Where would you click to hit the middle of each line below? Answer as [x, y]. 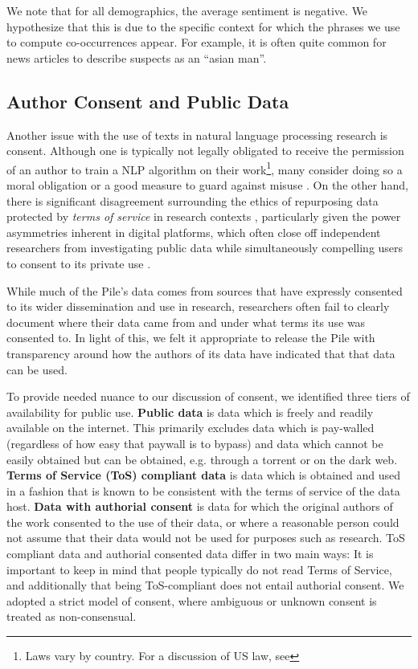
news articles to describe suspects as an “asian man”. [137, 57]
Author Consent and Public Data [148, 101]
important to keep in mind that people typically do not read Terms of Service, [199, 569]
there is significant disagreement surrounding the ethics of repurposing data [193, 200]
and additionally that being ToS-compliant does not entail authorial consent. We [205, 585]
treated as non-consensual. [72, 616]
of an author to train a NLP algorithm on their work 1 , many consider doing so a [205, 168]
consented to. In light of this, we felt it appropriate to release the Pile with [191, 338]
